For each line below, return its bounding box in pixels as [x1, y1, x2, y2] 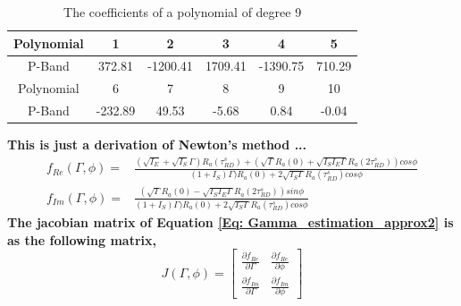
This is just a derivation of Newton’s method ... [7, 135, 307, 154]
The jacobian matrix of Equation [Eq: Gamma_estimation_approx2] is [7, 213, 454, 232]
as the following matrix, [7, 230, 157, 249]
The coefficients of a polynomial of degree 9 [63, 3, 302, 21]
